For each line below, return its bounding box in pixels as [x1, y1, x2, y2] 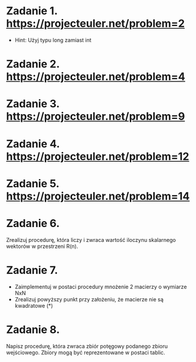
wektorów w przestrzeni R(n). [6, 243, 78, 250]
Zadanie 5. [6, 177, 59, 190]
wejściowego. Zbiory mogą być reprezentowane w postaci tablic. [6, 349, 165, 356]
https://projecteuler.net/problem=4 [6, 70, 185, 84]
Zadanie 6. [6, 216, 60, 230]
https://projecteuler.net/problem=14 [6, 189, 190, 203]
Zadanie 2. [6, 58, 60, 71]
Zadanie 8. [6, 323, 61, 336]
